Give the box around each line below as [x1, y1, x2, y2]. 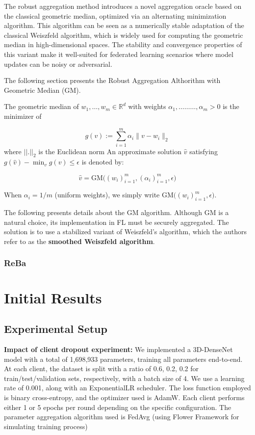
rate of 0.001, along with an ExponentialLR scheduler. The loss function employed [4, 382, 251, 393]
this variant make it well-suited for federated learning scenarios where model [4, 49, 233, 59]
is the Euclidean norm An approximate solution [38, 146, 182, 156]
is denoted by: [81, 157, 124, 167]
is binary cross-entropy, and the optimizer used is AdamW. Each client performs [4, 392, 245, 402]
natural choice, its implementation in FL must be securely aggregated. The [4, 217, 229, 227]
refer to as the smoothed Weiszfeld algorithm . [4, 236, 155, 246]
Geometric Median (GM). [4, 84, 81, 95]
